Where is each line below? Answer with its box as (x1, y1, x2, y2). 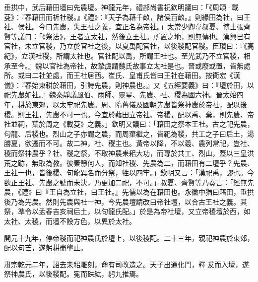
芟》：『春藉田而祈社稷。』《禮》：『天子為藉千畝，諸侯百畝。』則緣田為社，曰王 (4, 11, 251, 22)
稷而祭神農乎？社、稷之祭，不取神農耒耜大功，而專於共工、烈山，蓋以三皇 (4, 147, 247, 158)
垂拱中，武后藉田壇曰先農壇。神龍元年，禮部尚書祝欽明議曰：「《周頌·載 (4, 2, 239, 12)
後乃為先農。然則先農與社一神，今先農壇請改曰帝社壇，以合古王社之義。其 (4, 196, 247, 207)
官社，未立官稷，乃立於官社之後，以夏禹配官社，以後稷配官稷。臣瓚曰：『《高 (4, 41, 254, 51)
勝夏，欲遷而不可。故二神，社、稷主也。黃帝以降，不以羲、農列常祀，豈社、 (4, 138, 254, 148)
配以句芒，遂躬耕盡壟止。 (4, 242, 87, 253)
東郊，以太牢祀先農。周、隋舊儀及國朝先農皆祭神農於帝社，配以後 (31, 99, 247, 109)
